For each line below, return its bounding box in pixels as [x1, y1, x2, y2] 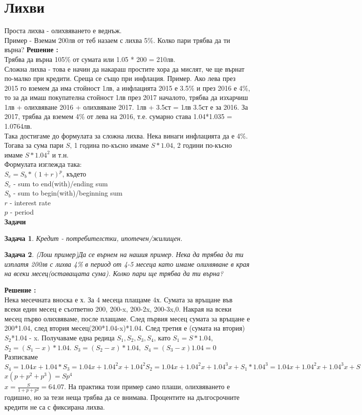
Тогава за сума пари [4, 140, 64, 150]
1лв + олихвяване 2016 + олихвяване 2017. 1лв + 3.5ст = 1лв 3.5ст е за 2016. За [4, 101, 248, 112]
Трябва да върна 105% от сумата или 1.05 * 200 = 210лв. [4, 54, 175, 64]
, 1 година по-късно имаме [70, 140, 149, 150]
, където [62, 169, 86, 179]
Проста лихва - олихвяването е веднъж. [4, 25, 122, 36]
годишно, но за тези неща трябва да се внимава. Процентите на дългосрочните [4, 392, 240, 402]
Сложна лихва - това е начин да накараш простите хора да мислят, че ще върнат [4, 63, 245, 74]
